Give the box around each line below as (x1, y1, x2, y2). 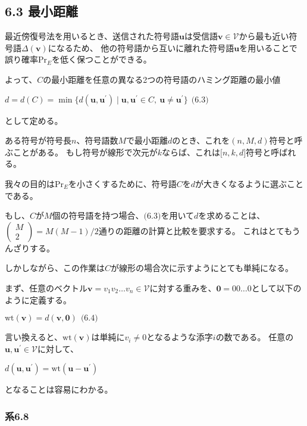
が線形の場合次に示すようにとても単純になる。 (111, 262, 293, 274)
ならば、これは (161, 145, 220, 158)
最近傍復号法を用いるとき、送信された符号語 (5, 30, 180, 42)
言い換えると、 (5, 331, 63, 343)
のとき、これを (172, 134, 230, 147)
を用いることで (239, 41, 297, 54)
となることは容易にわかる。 (5, 383, 113, 396)
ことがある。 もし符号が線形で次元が (12, 145, 158, 158)
